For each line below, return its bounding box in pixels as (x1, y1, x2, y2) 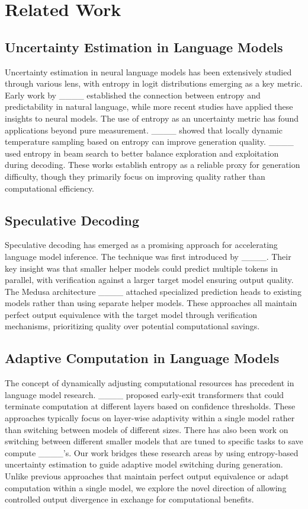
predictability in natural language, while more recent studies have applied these (5, 100, 293, 113)
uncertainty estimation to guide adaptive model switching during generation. (5, 458, 283, 470)
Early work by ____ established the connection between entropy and (5, 88, 261, 101)
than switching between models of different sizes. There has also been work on (5, 423, 288, 435)
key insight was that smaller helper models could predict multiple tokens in (5, 262, 278, 274)
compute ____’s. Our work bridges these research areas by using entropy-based (5, 446, 299, 459)
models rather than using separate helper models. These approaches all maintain (5, 297, 297, 309)
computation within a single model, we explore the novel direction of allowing (5, 481, 287, 494)
